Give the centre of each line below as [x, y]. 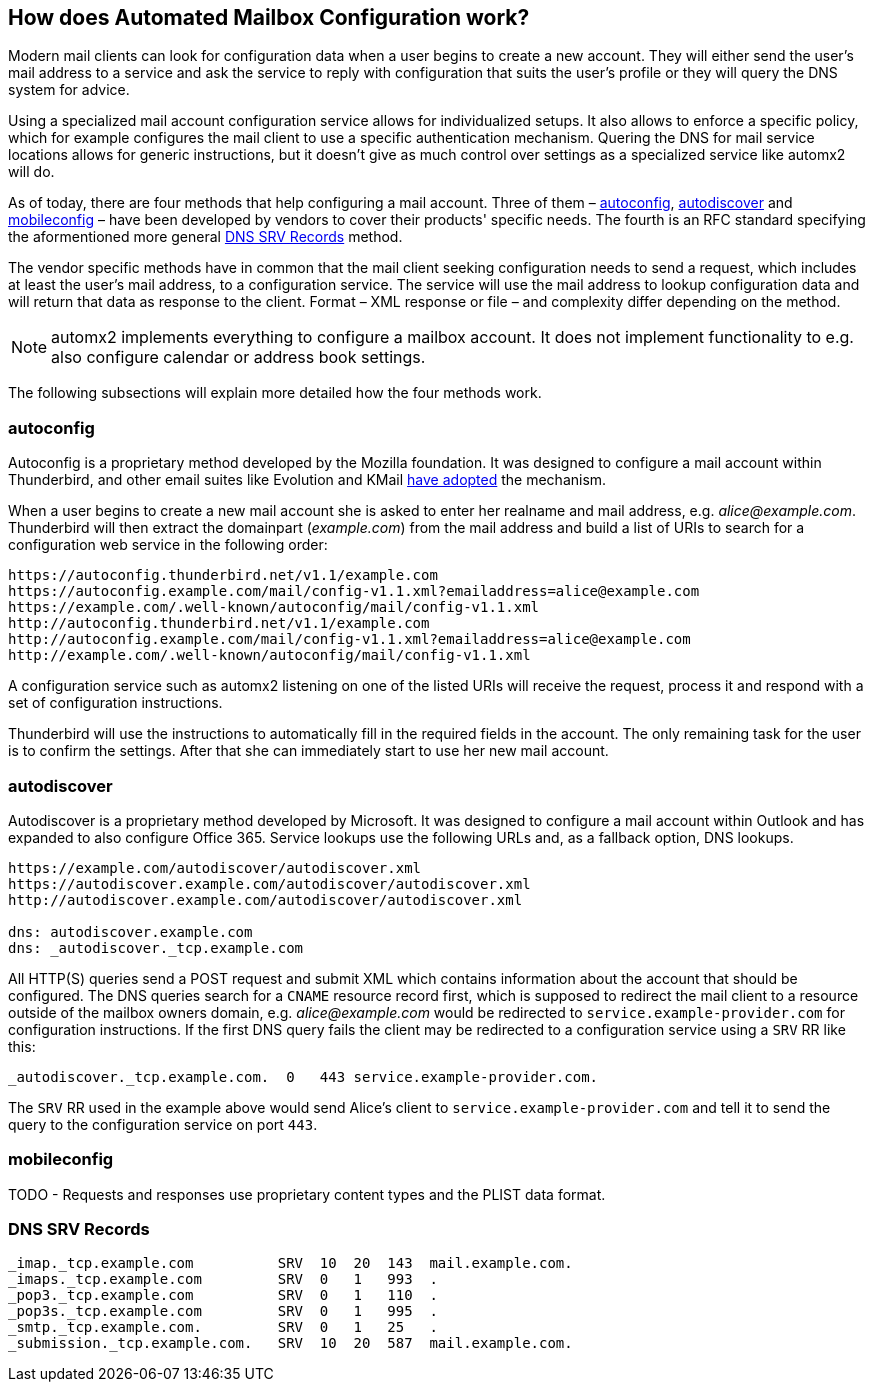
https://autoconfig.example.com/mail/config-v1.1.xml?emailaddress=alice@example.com [354, 591]
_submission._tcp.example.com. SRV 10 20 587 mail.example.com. [290, 1343]
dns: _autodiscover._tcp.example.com [156, 947]
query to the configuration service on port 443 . [163, 1124]
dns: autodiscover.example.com [130, 931]
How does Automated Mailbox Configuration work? [269, 17]
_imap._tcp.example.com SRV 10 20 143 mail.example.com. [290, 1263]
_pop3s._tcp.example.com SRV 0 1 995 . [223, 1311]
